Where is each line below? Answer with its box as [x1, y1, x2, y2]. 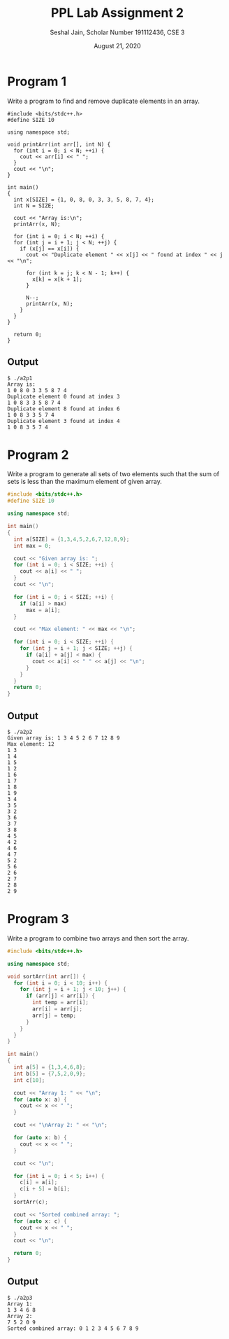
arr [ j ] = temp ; [32, 1012, 77, 1019]
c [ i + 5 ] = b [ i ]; [20, 1186, 71, 1193]
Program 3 [7, 911, 70, 927]
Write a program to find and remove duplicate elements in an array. [7, 97, 200, 105]
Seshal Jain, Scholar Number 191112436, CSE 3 [50, 28, 185, 36]
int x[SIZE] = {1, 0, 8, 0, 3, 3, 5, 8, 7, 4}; [13, 196, 155, 203]
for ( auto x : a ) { [13, 1096, 68, 1103]
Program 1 [7, 74, 67, 89]
